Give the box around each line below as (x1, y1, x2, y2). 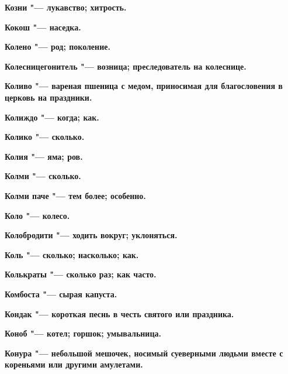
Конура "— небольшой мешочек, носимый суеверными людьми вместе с (5, 346, 283, 359)
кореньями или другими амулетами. (5, 358, 143, 370)
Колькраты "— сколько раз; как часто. (5, 268, 157, 280)
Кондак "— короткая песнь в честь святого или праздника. (5, 307, 234, 320)
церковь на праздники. (5, 91, 92, 103)
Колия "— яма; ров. (5, 150, 83, 162)
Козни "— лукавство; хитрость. (5, 1, 127, 13)
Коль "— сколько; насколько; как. (5, 248, 139, 260)
